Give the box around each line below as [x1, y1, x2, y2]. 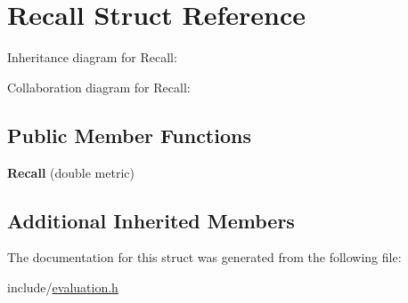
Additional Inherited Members [7, 206, 295, 234]
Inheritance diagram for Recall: [7, 48, 177, 67]
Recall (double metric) [7, 163, 135, 181]
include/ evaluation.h [7, 277, 118, 296]
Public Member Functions [7, 121, 251, 148]
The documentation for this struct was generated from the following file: [7, 248, 402, 267]
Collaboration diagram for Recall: [7, 77, 191, 96]
